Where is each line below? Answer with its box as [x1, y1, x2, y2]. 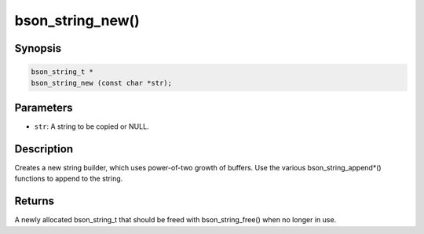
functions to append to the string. [14, 174, 123, 184]
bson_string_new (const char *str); [31, 79, 173, 87]
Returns [14, 195, 55, 208]
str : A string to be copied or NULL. [34, 122, 149, 131]
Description [14, 142, 74, 155]
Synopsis [14, 42, 62, 55]
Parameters [14, 101, 73, 114]
